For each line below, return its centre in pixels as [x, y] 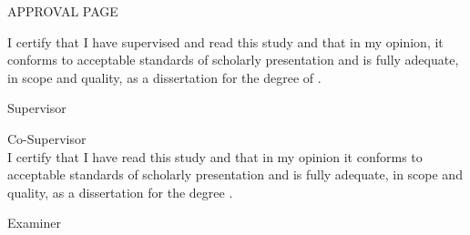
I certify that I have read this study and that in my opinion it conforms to [215, 156]
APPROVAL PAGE [63, 11]
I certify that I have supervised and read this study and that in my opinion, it [225, 41]
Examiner [34, 223]
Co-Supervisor [47, 138]
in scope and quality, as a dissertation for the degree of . [164, 77]
